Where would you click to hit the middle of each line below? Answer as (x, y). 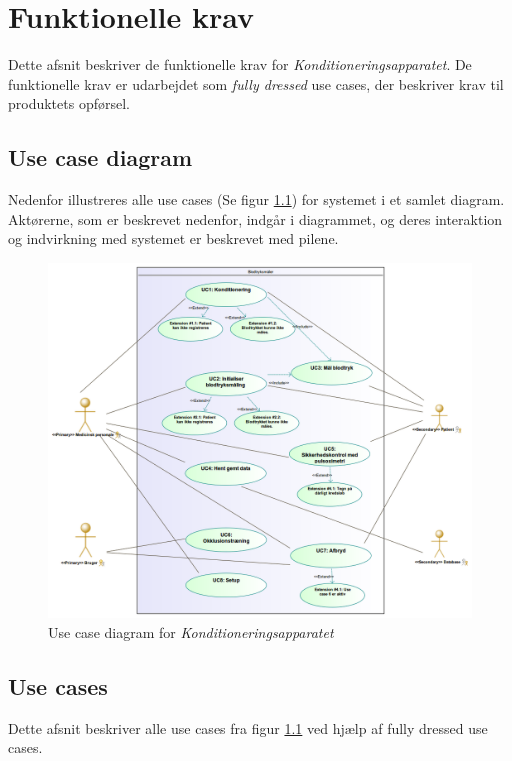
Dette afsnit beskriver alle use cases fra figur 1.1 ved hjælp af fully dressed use (248, 727)
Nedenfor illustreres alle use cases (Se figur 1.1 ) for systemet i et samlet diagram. (256, 199)
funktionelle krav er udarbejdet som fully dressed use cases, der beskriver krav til (256, 83)
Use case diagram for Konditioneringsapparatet (191, 631)
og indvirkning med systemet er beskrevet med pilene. (173, 238)
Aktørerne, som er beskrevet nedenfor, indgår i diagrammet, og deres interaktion (255, 218)
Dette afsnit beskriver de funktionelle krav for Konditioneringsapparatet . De (240, 64)
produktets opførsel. (69, 103)
